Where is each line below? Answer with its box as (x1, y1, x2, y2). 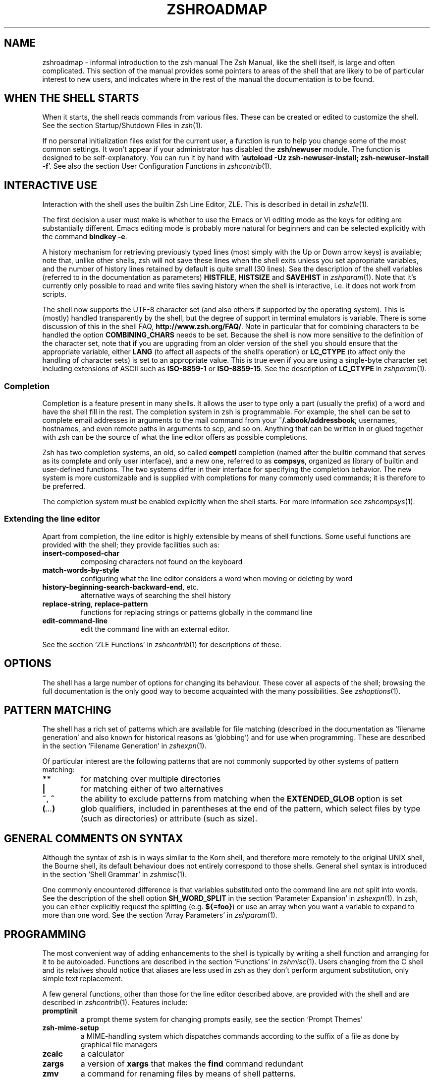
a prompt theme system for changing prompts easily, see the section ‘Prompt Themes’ (80, 1015, 363, 1024)
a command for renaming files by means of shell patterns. (80, 1069, 296, 1079)
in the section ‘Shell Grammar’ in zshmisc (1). (42, 870, 187, 879)
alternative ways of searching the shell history (80, 591, 231, 600)
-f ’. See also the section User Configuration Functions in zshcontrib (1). (42, 162, 272, 171)
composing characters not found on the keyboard (80, 557, 243, 566)
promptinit (42, 1007, 78, 1015)
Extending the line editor (4, 514, 101, 524)
